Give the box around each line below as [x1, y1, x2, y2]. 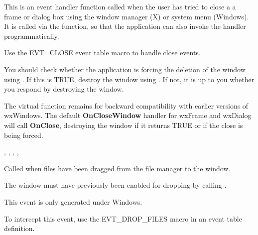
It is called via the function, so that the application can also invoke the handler [4, 21, 246, 31]
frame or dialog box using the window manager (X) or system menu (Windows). [4, 11, 249, 21]
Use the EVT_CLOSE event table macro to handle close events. [4, 47, 201, 58]
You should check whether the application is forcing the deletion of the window [4, 64, 246, 74]
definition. [4, 223, 35, 234]
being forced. [4, 129, 43, 140]
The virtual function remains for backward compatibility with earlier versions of [4, 100, 249, 111]
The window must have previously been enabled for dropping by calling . [4, 180, 227, 190]
